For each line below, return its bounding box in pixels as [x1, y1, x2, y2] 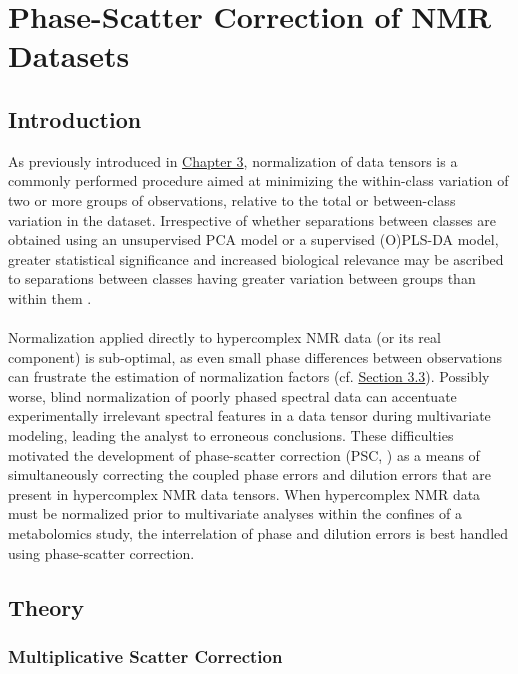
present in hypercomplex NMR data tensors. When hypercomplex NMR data [8, 483, 481, 504]
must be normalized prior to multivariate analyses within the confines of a [8, 503, 462, 524]
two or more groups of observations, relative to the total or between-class [8, 189, 456, 210]
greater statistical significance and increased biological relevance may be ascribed [8, 248, 504, 269]
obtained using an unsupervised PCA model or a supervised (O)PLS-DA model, [8, 229, 499, 250]
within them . [8, 287, 92, 308]
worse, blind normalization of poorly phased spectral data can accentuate [8, 385, 457, 406]
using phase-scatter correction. [8, 542, 195, 563]
